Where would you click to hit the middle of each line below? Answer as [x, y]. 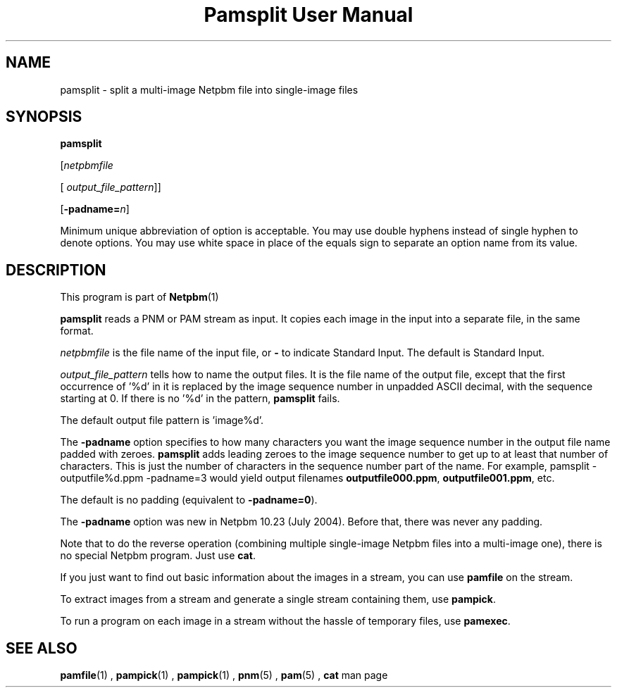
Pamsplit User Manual [308, 15]
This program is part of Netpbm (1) [139, 297]
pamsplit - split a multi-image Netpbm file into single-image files [209, 89]
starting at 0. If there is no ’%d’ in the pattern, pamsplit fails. [200, 399]
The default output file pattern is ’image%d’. [162, 420]
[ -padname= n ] [95, 209]
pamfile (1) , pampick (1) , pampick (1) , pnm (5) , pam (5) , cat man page [224, 675]
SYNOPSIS [44, 117]
